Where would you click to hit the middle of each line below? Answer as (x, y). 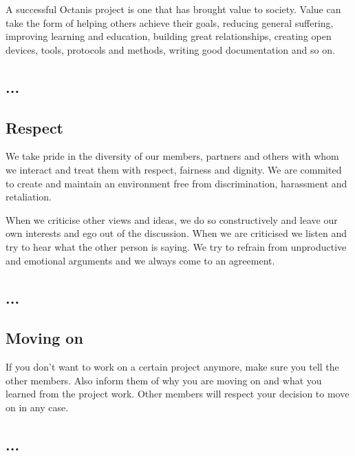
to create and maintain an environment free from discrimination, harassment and (176, 183)
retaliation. (29, 197)
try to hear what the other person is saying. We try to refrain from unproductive (176, 246)
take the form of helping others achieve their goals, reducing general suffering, (170, 22)
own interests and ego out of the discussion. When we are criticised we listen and (176, 233)
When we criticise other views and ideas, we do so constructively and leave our (172, 219)
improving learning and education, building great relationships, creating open (169, 36)
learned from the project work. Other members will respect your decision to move (177, 394)
